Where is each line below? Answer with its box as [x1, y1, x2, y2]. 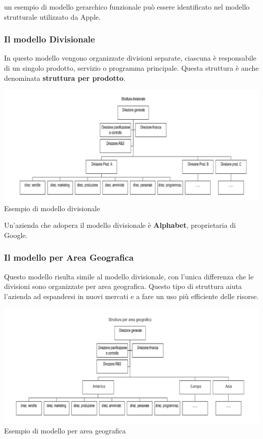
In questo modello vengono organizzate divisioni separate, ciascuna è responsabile [4, 53, 256, 63]
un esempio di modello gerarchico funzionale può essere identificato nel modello [4, 2, 250, 12]
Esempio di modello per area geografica [4, 425, 126, 436]
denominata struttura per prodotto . [4, 72, 126, 83]
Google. [4, 229, 28, 240]
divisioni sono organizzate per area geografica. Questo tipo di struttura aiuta [4, 281, 242, 291]
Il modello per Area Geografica [4, 251, 134, 264]
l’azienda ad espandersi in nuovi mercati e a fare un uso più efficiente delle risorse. [4, 290, 259, 301]
